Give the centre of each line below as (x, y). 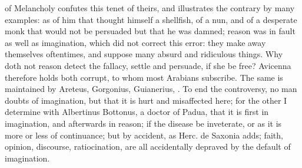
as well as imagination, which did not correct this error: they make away (135, 42)
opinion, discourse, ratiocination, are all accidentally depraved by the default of (148, 146)
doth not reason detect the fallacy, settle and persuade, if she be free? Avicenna (148, 65)
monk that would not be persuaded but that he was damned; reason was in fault (150, 31)
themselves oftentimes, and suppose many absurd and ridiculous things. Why (144, 54)
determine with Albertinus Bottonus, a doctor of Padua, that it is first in (137, 112)
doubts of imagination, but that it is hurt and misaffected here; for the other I (146, 100)
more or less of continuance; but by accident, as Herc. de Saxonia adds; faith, (144, 135)
